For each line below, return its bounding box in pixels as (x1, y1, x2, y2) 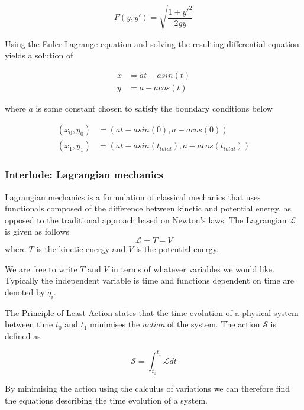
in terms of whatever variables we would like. (111, 262, 274, 275)
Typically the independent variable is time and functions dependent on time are (5, 274, 295, 287)
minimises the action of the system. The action (89, 318, 260, 330)
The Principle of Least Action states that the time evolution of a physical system (5, 306, 299, 318)
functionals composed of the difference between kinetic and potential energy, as (5, 202, 292, 214)
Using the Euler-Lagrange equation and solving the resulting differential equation (5, 37, 299, 50)
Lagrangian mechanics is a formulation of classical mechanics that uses (5, 190, 261, 203)
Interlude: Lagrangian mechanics (5, 167, 163, 182)
